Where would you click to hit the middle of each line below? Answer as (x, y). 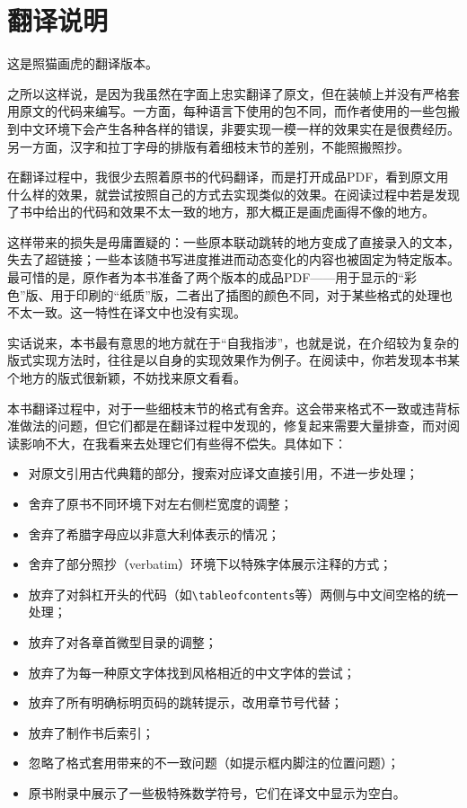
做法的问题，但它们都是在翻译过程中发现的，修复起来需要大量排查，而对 (233, 426)
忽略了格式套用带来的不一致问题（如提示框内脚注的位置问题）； (214, 763)
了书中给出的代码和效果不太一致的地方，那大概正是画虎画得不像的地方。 (221, 212)
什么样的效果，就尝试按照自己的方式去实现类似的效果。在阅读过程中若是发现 (233, 194)
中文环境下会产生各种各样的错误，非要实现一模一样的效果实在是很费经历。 (239, 128)
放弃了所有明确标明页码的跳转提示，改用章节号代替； (185, 702)
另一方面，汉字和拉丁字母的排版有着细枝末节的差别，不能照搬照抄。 (208, 146)
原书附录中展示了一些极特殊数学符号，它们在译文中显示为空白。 (217, 793)
